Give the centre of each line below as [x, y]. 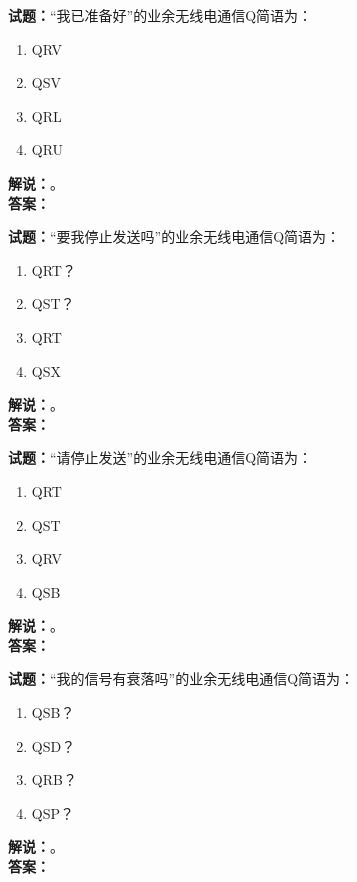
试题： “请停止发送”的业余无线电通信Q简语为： [160, 457]
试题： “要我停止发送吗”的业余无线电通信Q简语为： [174, 236]
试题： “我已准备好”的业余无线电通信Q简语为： [160, 15]
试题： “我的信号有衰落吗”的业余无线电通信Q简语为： [181, 678]
